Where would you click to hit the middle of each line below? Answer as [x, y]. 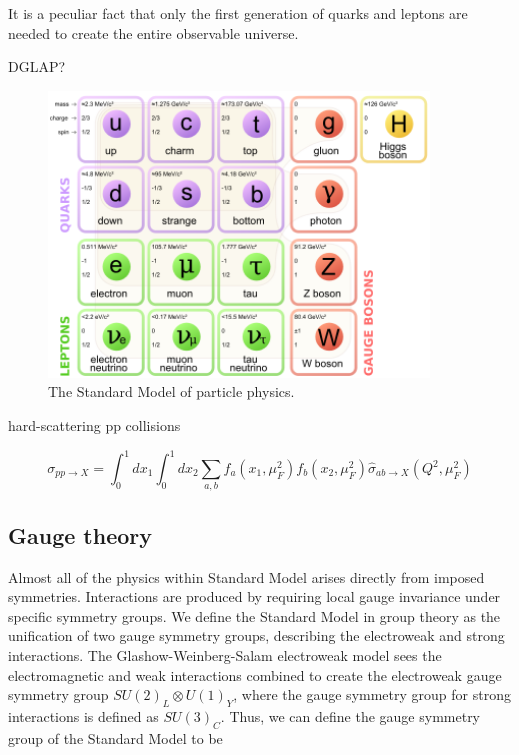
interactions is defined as [83, 715]
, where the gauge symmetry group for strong [372, 694]
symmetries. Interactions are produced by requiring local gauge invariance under [254, 596]
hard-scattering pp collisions [94, 424]
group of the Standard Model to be [115, 737]
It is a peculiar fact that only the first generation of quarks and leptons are [238, 13]
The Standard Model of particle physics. [171, 391]
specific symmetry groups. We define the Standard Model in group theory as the [254, 615]
